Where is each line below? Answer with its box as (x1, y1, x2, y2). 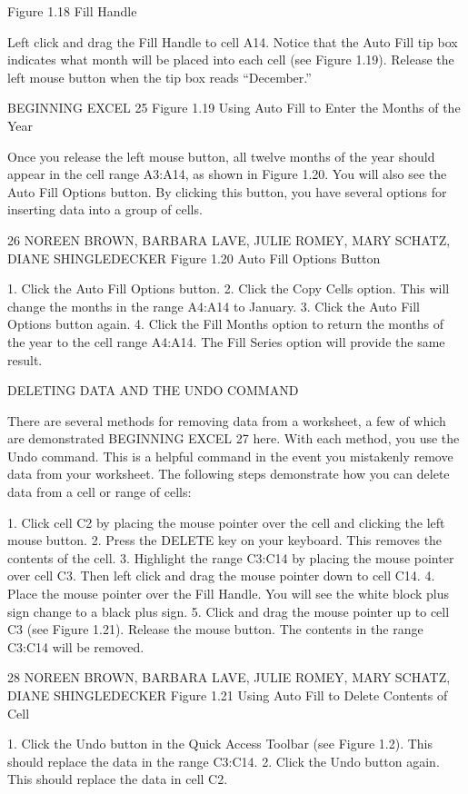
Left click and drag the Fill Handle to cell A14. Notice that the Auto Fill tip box (7, 32, 458, 51)
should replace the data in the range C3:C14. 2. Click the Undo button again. (7, 751, 440, 770)
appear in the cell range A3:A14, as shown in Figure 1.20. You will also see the (7, 164, 447, 184)
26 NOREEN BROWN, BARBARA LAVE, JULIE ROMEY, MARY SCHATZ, (7, 230, 451, 249)
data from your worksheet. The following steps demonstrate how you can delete (7, 464, 450, 483)
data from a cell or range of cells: (7, 482, 192, 501)
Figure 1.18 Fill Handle (7, 2, 137, 20)
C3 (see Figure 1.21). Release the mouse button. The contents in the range (7, 620, 423, 639)
